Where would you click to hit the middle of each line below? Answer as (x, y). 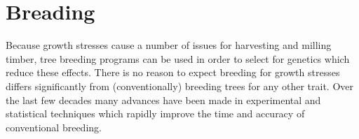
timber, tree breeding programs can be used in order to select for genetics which (178, 58)
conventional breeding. (54, 127)
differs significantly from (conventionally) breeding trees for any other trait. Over (180, 86)
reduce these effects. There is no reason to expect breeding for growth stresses (173, 72)
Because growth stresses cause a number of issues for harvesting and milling (169, 45)
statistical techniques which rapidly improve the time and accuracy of (155, 114)
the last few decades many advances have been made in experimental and (163, 100)
